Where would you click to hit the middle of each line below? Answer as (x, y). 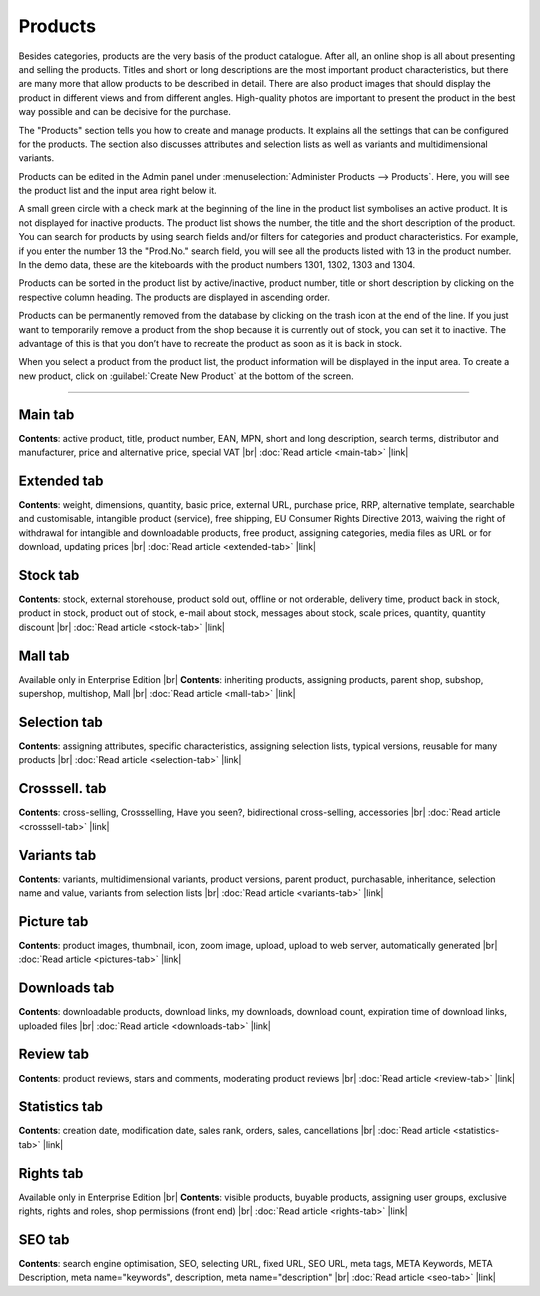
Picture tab (53, 921)
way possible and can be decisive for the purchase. (125, 112)
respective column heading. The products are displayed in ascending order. (174, 297)
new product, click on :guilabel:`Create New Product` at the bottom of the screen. (186, 376)
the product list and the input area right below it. (117, 191)
